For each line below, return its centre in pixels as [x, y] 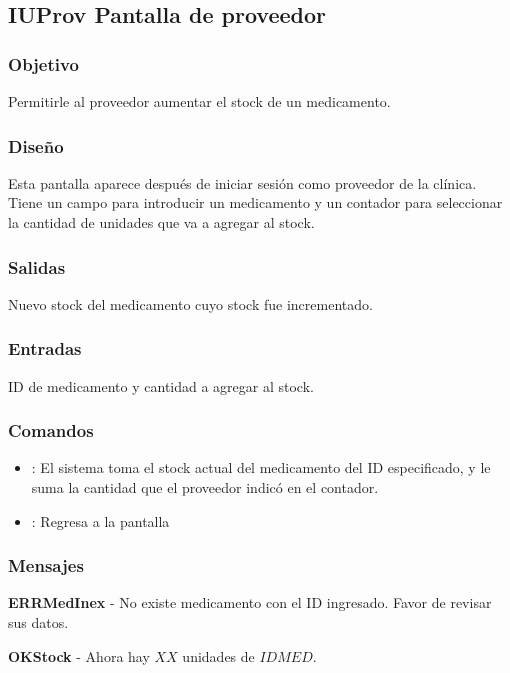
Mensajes [46, 565]
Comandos [51, 430]
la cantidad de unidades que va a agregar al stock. [161, 222]
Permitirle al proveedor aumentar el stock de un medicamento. [199, 101]
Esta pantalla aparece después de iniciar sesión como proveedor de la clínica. [242, 182]
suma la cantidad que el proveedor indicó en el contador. [205, 487]
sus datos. [38, 622]
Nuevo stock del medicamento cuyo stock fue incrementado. [190, 303]
